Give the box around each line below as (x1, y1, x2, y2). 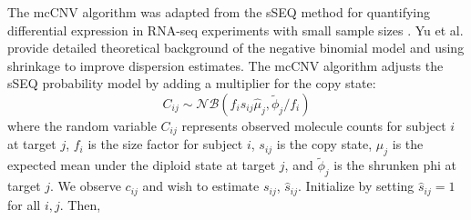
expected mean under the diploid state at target (7, 155, 276, 175)
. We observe (50, 176, 121, 195)
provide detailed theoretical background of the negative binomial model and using (7, 38, 465, 57)
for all (7, 195, 41, 214)
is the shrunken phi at (333, 155, 457, 175)
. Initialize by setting (298, 176, 415, 195)
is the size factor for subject (87, 135, 243, 154)
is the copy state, (276, 135, 373, 154)
